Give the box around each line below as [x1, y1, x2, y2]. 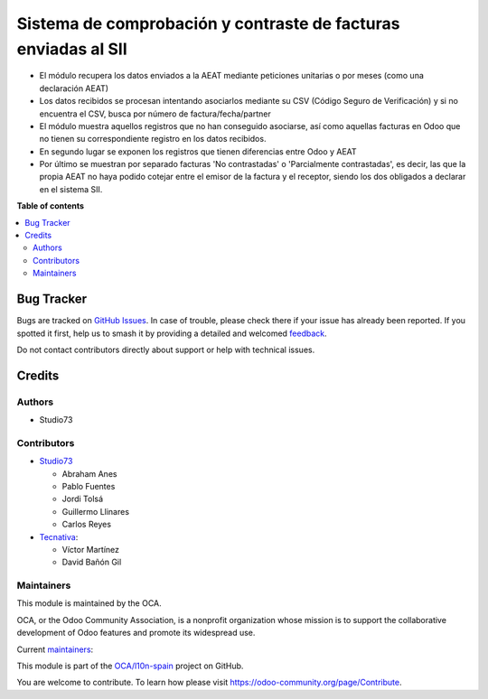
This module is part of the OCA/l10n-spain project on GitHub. [16, 660, 244, 672]
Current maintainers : [16, 644, 94, 655]
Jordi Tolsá [61, 493, 104, 505]
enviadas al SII [16, 39, 128, 59]
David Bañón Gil [61, 556, 122, 568]
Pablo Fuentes [61, 480, 116, 491]
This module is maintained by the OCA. [16, 598, 162, 609]
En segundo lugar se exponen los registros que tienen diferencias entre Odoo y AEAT [39, 145, 357, 157]
